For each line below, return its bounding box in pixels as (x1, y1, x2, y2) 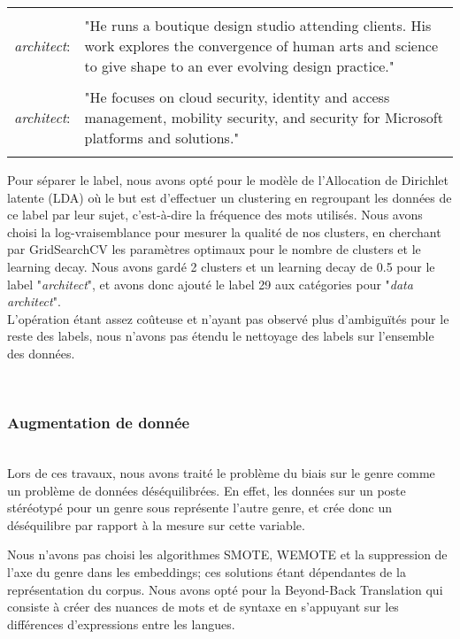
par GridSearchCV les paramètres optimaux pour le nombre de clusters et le (7, 240, 421, 258)
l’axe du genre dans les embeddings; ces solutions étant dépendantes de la (7, 562, 406, 581)
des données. (7, 343, 75, 362)
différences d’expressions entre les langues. (7, 614, 235, 633)
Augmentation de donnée (7, 412, 190, 434)
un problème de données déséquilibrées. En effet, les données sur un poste (7, 481, 406, 499)
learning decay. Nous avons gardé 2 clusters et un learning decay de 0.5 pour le (7, 257, 435, 275)
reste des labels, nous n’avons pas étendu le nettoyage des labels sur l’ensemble (7, 327, 434, 345)
